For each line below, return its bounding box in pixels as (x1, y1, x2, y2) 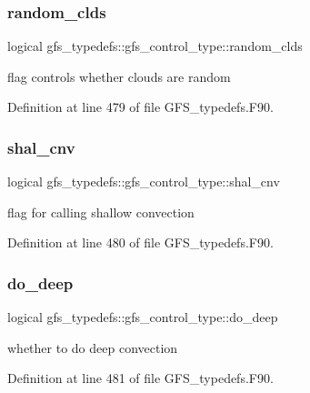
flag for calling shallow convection (7, 202, 195, 221)
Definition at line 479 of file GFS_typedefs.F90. (7, 97, 274, 116)
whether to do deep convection (7, 338, 178, 357)
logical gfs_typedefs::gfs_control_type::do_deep (7, 307, 278, 327)
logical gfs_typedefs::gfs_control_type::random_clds (7, 36, 303, 55)
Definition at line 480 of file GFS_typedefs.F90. (7, 233, 274, 252)
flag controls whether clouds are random (7, 66, 231, 86)
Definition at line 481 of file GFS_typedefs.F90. (7, 368, 274, 388)
